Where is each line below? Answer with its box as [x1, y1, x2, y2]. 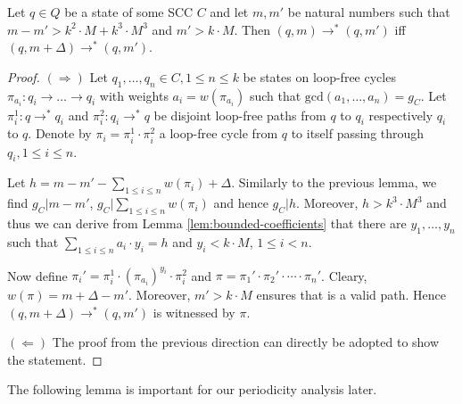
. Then [234, 20, 270, 38]
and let [210, 3, 249, 21]
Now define [7, 266, 68, 284]
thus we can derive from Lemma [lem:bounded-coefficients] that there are [7, 213, 407, 232]
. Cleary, [321, 266, 367, 284]
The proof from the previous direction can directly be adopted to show [52, 333, 440, 351]
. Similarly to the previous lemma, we [231, 173, 437, 192]
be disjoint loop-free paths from [153, 105, 326, 124]
